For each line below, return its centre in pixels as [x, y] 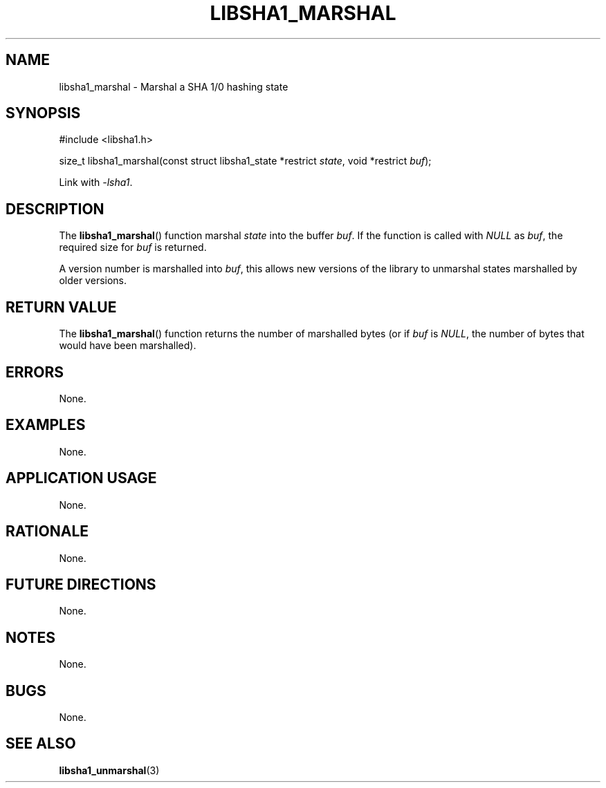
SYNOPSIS [43, 113]
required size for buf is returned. [133, 247]
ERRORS [35, 372]
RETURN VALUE [61, 307]
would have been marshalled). [128, 346]
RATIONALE [47, 532]
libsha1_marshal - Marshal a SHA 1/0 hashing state [174, 86]
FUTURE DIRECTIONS [81, 584]
